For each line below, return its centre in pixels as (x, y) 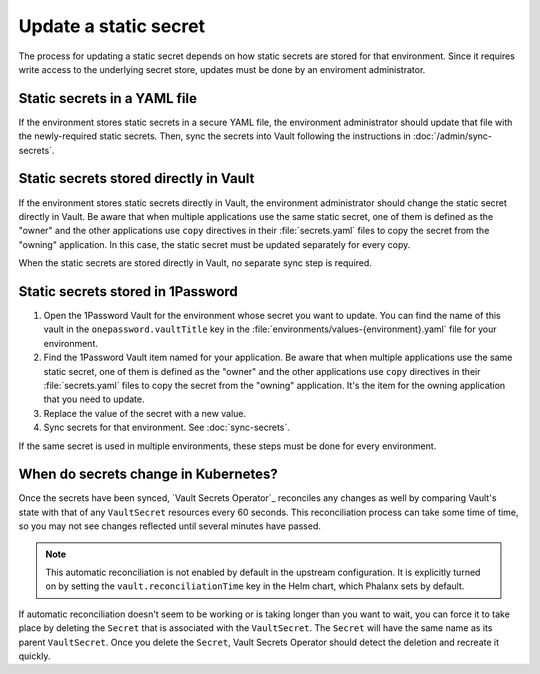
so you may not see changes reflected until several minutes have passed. (170, 526)
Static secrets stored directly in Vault (136, 178)
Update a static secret (111, 26)
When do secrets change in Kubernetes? (148, 474)
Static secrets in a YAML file (108, 98)
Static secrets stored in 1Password (128, 291)
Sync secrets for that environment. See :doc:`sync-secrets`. (166, 427)
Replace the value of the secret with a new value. (145, 413)
